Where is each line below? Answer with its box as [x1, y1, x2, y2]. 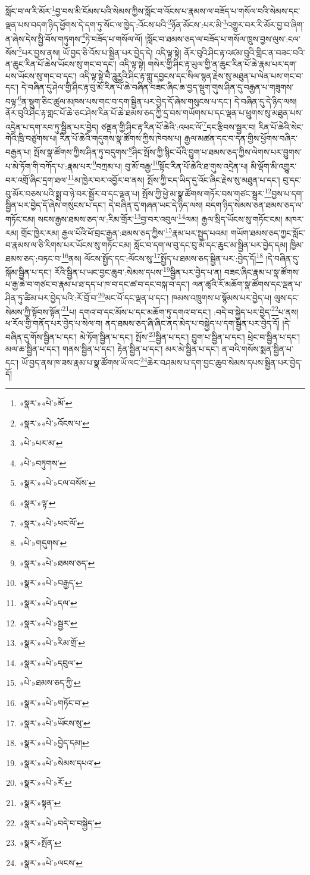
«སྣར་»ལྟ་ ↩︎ [19, 497, 56, 509]
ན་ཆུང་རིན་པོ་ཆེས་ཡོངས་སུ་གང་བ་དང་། [5, 58, 117, 70]
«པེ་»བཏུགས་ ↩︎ [19, 456, 67, 469]
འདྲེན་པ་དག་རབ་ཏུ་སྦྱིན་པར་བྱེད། [5, 120, 99, 133]
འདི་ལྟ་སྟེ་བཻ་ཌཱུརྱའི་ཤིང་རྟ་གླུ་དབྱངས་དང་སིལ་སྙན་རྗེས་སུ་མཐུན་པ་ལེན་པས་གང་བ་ [79, 69, 303, 81]
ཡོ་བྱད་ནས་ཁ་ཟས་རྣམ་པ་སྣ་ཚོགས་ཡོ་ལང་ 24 [21, 355, 148, 368]
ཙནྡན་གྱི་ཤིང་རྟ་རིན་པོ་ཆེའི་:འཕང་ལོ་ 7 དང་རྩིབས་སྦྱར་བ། [101, 118, 256, 133]
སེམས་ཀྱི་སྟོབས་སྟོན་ [5, 305, 62, 318]
